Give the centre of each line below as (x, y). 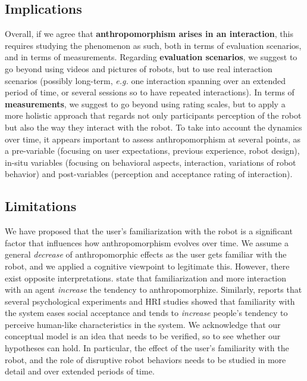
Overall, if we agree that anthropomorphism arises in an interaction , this (149, 34)
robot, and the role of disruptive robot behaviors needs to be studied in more (145, 359)
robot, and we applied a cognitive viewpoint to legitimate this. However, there (147, 266)
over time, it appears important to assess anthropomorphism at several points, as (153, 139)
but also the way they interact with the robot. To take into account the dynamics (153, 127)
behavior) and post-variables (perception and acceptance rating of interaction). (149, 174)
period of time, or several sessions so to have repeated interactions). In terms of (150, 92)
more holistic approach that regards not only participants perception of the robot (153, 115)
